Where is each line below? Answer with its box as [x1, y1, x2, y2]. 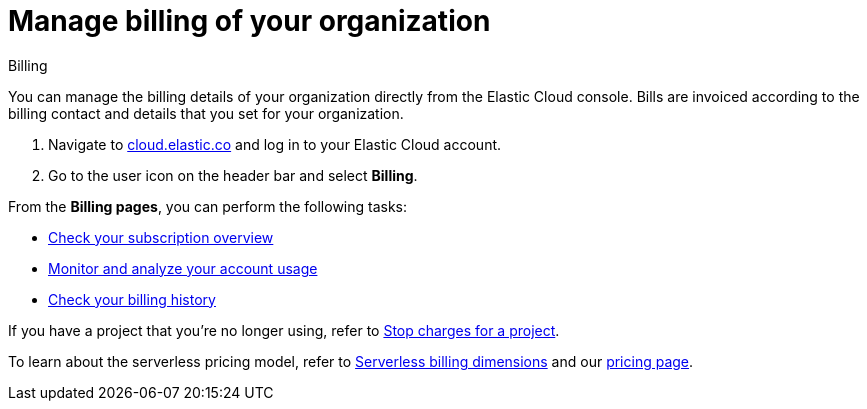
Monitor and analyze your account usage [48, 259, 318, 277]
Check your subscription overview [48, 228, 274, 246]
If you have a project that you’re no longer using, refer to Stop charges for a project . [8, 321, 560, 339]
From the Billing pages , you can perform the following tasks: [8, 197, 408, 215]
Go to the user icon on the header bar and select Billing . [48, 166, 418, 184]
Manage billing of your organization [8, 4, 491, 38]
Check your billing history [48, 290, 216, 308]
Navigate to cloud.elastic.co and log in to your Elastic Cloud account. [48, 135, 502, 153]
